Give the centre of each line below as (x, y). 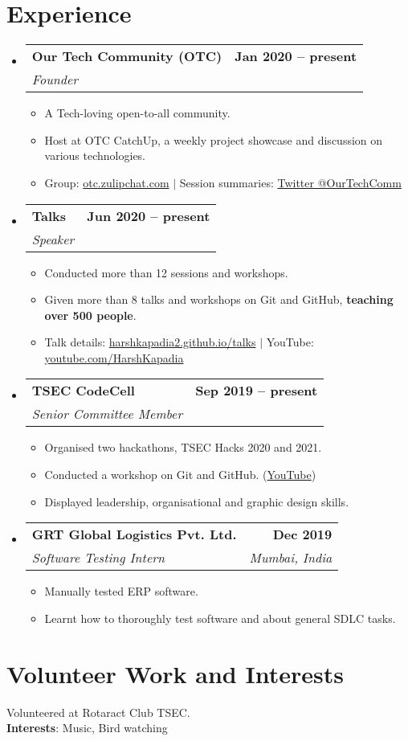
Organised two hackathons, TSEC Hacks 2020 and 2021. (183, 447)
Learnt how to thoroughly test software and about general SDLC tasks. (220, 618)
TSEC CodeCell (83, 391)
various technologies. (95, 156)
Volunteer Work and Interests (175, 673)
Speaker (53, 239)
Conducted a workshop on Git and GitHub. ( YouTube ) (180, 475)
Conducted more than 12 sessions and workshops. (166, 272)
